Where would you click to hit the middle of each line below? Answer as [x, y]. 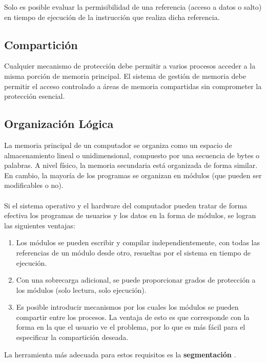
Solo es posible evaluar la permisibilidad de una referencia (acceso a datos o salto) [133, 7]
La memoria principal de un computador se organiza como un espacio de [118, 145]
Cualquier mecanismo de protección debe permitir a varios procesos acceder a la [130, 66]
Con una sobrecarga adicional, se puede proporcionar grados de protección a [136, 280]
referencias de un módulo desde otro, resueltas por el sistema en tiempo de [133, 252]
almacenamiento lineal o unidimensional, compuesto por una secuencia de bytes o [132, 155]
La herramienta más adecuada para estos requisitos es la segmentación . [120, 354]
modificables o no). [34, 185]
